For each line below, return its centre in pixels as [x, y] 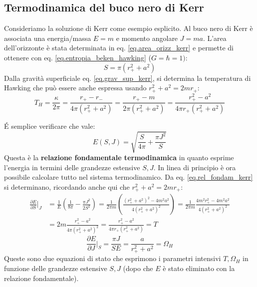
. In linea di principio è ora [195, 167]
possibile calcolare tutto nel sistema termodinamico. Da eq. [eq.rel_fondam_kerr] [128, 177]
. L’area [215, 38]
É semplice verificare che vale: [50, 126]
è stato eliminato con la [199, 268]
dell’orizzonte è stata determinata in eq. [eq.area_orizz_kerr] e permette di [119, 48]
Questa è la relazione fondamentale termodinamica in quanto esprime [119, 157]
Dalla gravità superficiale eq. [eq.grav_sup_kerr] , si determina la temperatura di [128, 78]
